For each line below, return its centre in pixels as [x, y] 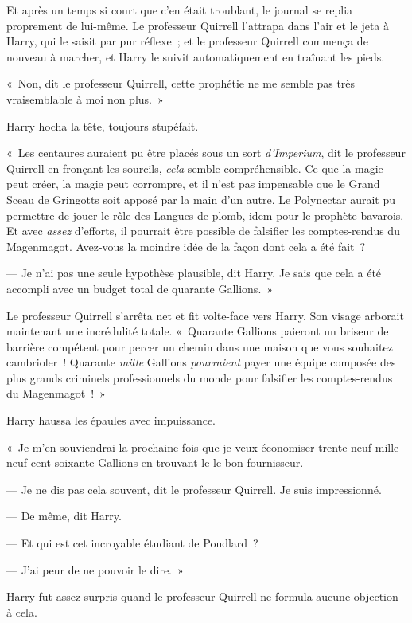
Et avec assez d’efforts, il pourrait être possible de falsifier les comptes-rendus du [203, 231]
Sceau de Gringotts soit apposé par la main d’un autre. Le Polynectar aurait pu [201, 199]
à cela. [22, 611]
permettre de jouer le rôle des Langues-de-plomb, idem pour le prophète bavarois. [205, 215]
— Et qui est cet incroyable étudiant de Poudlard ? [132, 543]
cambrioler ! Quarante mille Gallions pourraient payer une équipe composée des [201, 362]
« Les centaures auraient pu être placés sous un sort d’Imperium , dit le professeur [206, 153]
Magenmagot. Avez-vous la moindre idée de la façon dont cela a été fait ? [186, 246]
